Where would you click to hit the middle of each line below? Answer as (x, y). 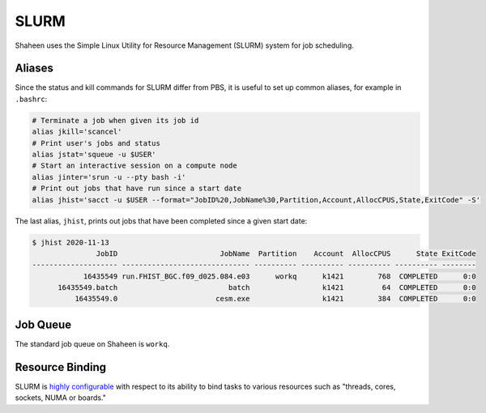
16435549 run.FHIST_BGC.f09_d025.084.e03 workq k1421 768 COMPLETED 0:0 (280, 276)
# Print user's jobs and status (96, 143)
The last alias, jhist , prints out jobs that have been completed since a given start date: (161, 221)
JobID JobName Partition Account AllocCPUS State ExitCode (286, 253)
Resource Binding (61, 367)
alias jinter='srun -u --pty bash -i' (109, 177)
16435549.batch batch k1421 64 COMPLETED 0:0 (267, 288)
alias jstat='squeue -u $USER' (94, 154)
